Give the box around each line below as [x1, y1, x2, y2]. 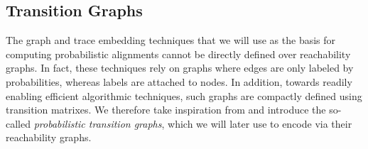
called [6, 116, 31, 131]
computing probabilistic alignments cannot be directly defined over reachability [6, 46, 351, 61]
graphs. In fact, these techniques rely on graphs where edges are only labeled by [6, 60, 354, 75]
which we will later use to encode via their [168, 116, 352, 131]
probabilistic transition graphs [33, 116, 162, 131]
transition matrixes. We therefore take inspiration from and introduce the [6, 102, 326, 117]
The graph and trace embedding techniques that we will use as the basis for [6, 33, 336, 48]
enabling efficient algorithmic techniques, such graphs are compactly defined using [6, 88, 362, 103]
